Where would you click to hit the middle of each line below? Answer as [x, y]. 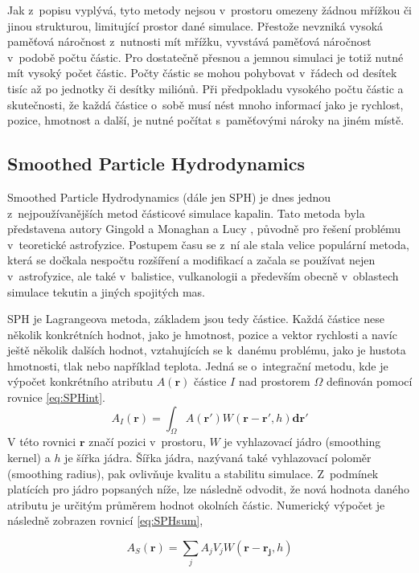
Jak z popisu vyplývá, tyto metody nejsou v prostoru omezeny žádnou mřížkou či [210, 10]
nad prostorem [274, 381]
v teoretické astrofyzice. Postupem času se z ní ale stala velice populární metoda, [208, 244]
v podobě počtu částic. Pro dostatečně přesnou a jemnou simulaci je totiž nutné [205, 57]
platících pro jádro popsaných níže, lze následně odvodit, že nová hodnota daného [208, 489]
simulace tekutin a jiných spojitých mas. [107, 291]
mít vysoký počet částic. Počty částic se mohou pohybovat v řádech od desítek [202, 73]
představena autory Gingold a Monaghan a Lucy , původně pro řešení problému [204, 229]
